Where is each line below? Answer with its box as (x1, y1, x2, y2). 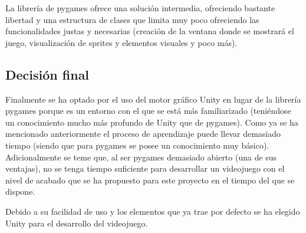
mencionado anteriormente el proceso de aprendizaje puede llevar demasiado (5, 127, 281, 140)
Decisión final (5, 65, 90, 83)
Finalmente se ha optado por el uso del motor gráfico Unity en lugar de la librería (5, 93, 301, 105)
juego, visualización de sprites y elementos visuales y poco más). (5, 36, 238, 48)
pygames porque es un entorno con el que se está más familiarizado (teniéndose (5, 104, 291, 117)
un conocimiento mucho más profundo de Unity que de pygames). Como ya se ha (5, 116, 298, 128)
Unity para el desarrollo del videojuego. (5, 216, 148, 229)
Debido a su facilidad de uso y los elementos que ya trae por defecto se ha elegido (5, 205, 300, 217)
